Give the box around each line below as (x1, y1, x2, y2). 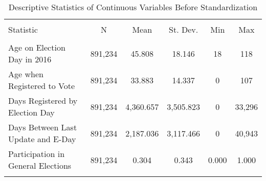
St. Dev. (169, 24, 198, 35)
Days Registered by (8, 95, 78, 106)
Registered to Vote (8, 80, 75, 92)
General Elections (8, 160, 72, 171)
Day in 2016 (8, 53, 52, 65)
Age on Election (8, 41, 65, 53)
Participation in (8, 148, 65, 160)
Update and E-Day (8, 133, 76, 145)
